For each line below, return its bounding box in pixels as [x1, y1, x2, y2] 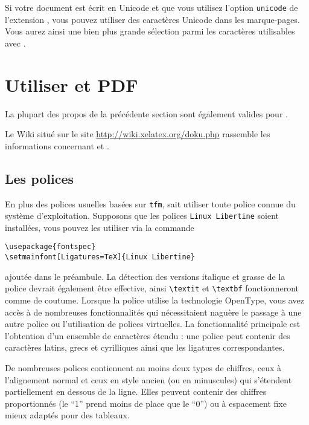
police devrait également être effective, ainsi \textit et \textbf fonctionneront [5, 282, 299, 294]
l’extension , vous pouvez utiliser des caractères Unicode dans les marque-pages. [5, 13, 300, 25]
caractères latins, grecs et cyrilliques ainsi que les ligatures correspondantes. [5, 341, 285, 354]
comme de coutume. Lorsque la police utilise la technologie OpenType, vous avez [5, 294, 304, 307]
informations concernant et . [5, 139, 109, 152]
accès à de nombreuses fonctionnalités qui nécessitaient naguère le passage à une [5, 305, 302, 318]
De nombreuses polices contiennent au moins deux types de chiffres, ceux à [5, 361, 282, 374]
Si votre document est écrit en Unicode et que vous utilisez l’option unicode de [5, 1, 298, 13]
